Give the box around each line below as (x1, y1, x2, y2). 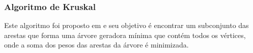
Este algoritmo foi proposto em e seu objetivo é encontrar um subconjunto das (4, 20, 249, 30)
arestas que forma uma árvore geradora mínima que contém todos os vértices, (4, 29, 246, 40)
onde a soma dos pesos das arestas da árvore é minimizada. (4, 39, 189, 50)
